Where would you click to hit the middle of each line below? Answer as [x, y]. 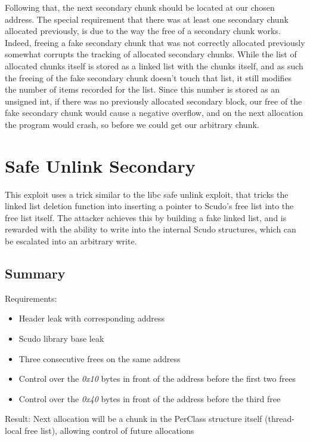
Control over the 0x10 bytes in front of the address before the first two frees [157, 379]
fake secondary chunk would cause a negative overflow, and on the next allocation [154, 113]
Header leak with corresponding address [92, 318]
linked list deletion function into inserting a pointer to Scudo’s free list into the [149, 206]
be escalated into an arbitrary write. [71, 241]
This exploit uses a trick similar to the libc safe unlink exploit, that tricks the [147, 194]
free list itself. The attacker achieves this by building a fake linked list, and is [146, 217]
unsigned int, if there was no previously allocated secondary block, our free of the [154, 101]
